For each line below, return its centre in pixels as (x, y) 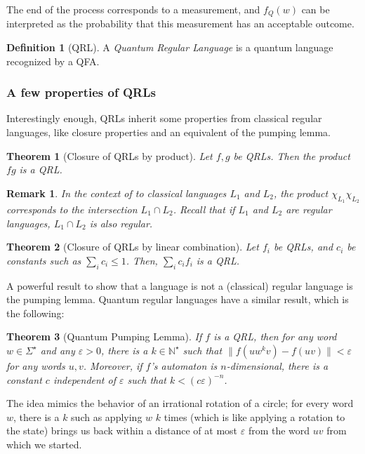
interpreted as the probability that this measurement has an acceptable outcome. (180, 24)
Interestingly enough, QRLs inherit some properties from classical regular (164, 118)
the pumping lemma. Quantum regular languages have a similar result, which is (178, 299)
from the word (279, 430)
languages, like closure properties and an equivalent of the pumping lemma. (168, 132)
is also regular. (121, 223)
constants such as (44, 260)
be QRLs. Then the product (292, 155)
